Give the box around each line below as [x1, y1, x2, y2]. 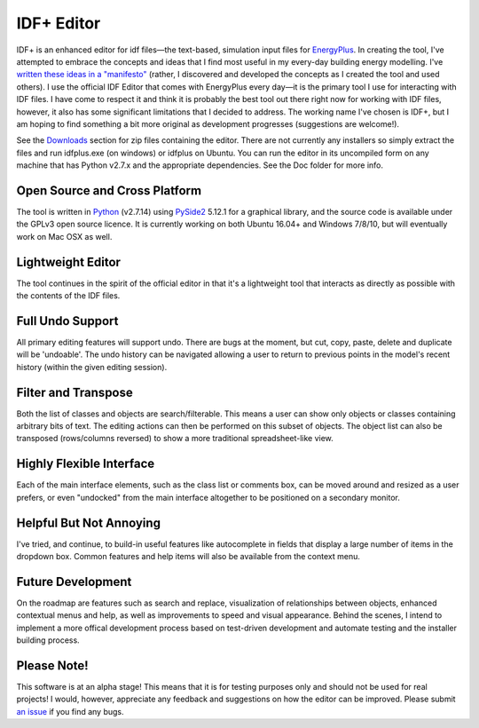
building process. [16, 635, 80, 645]
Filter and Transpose [16, 384, 133, 400]
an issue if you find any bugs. [16, 706, 124, 716]
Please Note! [16, 658, 89, 673]
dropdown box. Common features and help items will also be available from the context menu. [16, 551, 361, 562]
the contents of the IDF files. [16, 290, 121, 301]
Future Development [16, 574, 132, 590]
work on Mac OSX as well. [16, 231, 113, 241]
